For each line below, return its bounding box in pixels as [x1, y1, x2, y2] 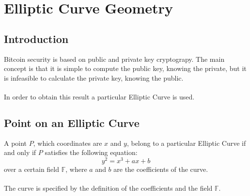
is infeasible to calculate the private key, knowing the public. [4, 72, 184, 83]
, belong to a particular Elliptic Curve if [126, 138, 246, 148]
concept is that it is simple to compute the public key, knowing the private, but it [4, 63, 247, 73]
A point [4, 138, 27, 148]
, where [65, 164, 87, 174]
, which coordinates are [33, 138, 102, 148]
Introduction [4, 31, 69, 46]
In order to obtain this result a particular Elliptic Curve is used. [4, 91, 195, 101]
